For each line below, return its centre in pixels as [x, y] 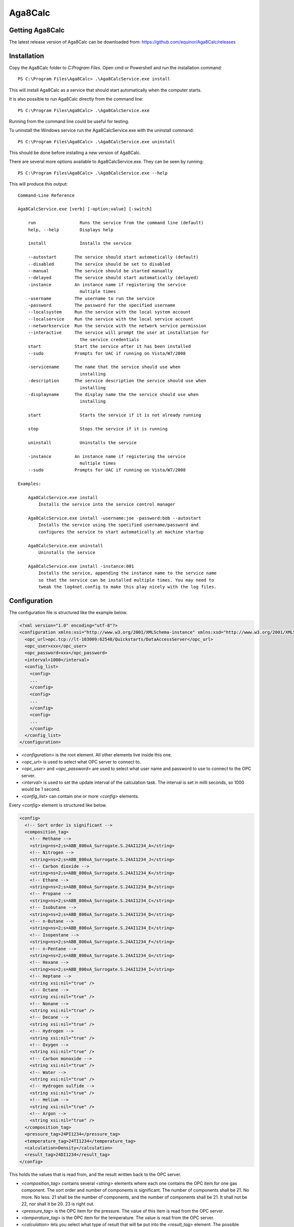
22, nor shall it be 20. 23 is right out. [58, 1204]
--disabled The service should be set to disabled [99, 264]
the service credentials [110, 339]
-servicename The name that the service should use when [104, 367]
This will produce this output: [38, 184]
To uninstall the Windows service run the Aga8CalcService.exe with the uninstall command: [101, 131]
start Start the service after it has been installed [109, 347]
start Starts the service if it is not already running [114, 415]
